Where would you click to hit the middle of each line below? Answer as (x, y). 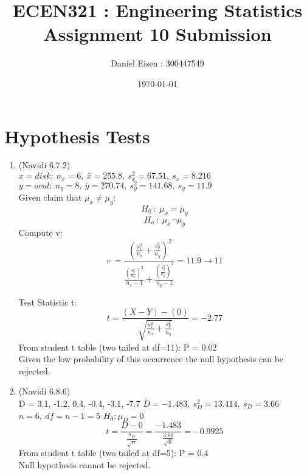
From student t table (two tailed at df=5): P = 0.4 (113, 453)
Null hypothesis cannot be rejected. (85, 464)
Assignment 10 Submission (157, 34)
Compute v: (40, 233)
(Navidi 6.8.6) (44, 391)
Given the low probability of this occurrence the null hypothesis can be (151, 359)
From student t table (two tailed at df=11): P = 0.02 (118, 347)
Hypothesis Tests (77, 136)
